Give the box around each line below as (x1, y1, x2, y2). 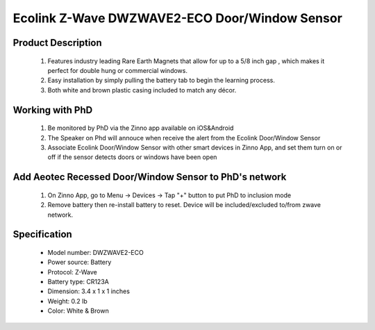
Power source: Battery (47, 258, 112, 267)
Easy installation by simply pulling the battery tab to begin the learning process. (47, 76, 276, 85)
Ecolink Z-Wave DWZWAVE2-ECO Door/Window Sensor (12, 10, 343, 26)
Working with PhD (12, 104, 93, 116)
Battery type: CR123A (47, 278, 109, 286)
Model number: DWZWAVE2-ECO (47, 248, 144, 256)
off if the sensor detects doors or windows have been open (47, 153, 217, 161)
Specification (12, 229, 72, 240)
